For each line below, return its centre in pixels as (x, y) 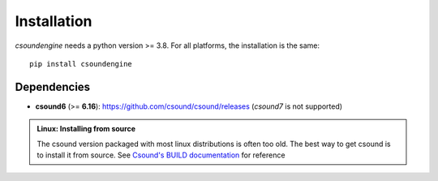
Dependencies (53, 86)
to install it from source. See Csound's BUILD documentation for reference (161, 155)
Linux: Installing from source (86, 129)
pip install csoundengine (81, 64)
